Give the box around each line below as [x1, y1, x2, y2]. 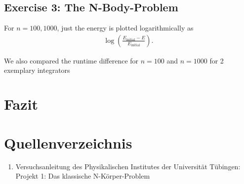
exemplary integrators [4, 65, 70, 75]
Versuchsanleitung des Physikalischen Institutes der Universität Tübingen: [15, 161, 241, 171]
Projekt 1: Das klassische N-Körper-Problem [15, 171, 150, 181]
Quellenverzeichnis [4, 132, 132, 153]
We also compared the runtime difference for [4, 55, 139, 65]
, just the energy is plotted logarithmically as [57, 23, 194, 33]
